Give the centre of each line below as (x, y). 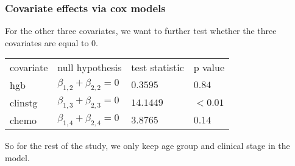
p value (209, 67)
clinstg (24, 103)
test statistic (158, 67)
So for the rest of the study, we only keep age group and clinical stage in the (147, 146)
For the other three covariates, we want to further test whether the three (141, 31)
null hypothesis (90, 67)
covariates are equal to (47, 42)
